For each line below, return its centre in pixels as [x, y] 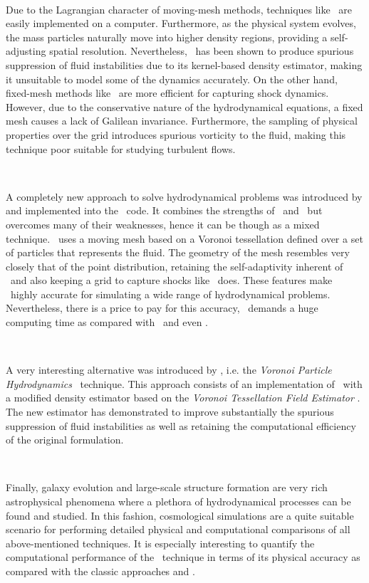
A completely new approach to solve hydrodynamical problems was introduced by [184, 196]
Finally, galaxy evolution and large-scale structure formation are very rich [167, 487]
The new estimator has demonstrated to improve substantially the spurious [170, 412]
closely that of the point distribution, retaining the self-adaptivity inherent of [175, 266]
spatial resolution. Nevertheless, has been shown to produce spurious [202, 51]
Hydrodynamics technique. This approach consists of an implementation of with [184, 383]
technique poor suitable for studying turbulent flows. [121, 148]
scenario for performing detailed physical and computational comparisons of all [178, 529]
